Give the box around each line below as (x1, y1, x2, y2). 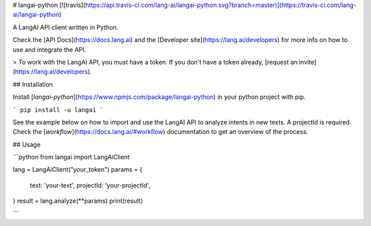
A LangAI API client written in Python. (12, 23, 119, 31)
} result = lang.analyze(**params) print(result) (12, 196, 144, 205)
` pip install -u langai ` (12, 106, 104, 113)
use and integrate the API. (12, 45, 87, 54)
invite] (299, 58, 317, 66)
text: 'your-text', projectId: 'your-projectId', (30, 181, 150, 189)
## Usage (12, 140, 41, 148)
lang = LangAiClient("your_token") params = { (12, 166, 143, 174)
